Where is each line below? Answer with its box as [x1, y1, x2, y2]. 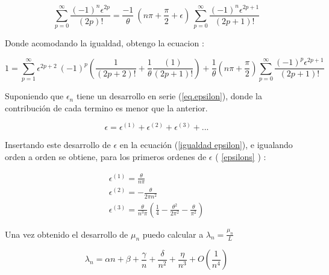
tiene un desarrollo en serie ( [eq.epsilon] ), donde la [76, 90, 262, 102]
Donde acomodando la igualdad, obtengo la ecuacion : [5, 37, 204, 49]
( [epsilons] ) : [215, 150, 266, 162]
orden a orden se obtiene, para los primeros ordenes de [5, 150, 207, 162]
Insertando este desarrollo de [5, 138, 111, 151]
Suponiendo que [5, 90, 64, 102]
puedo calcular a [142, 227, 204, 240]
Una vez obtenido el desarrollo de [5, 227, 128, 240]
